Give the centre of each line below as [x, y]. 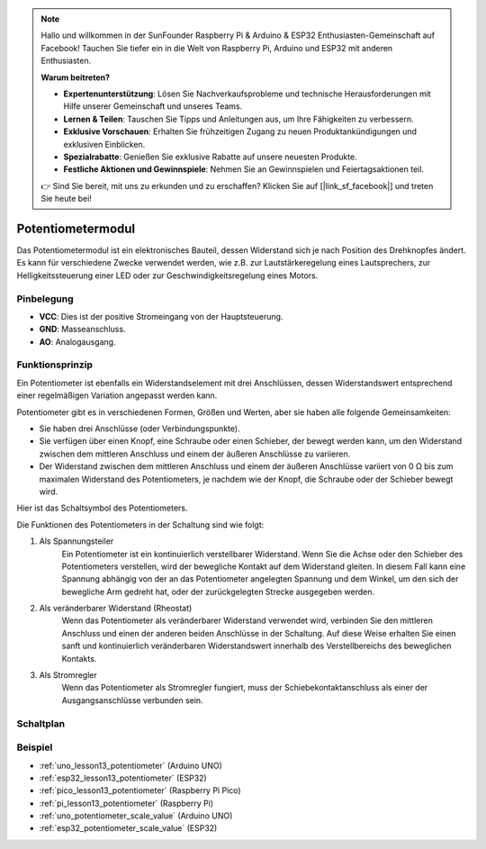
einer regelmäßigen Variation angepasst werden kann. [117, 395]
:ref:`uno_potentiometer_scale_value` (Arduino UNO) [136, 816]
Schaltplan [41, 723]
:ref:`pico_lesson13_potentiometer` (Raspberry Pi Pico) [140, 790]
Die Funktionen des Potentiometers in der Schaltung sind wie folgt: [140, 524]
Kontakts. [79, 658]
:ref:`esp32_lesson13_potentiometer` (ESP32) [123, 778]
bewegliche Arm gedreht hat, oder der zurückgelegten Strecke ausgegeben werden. [218, 592]
